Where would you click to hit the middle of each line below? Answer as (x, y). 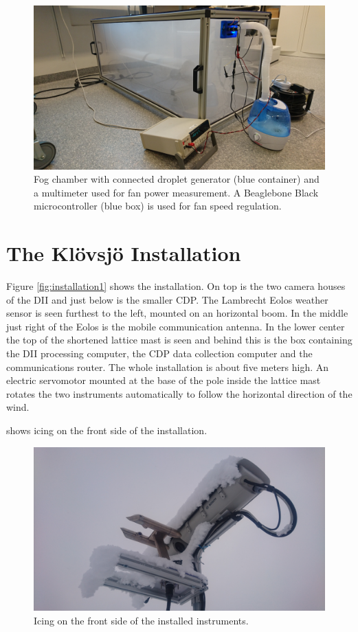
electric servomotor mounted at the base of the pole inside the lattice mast (164, 380)
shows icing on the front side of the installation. (107, 430)
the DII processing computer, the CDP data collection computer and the (159, 353)
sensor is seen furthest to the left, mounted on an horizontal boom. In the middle (177, 313)
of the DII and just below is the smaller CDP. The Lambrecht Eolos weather (167, 299)
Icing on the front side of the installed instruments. (141, 620)
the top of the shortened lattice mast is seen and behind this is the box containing (179, 340)
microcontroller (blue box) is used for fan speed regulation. (158, 206)
